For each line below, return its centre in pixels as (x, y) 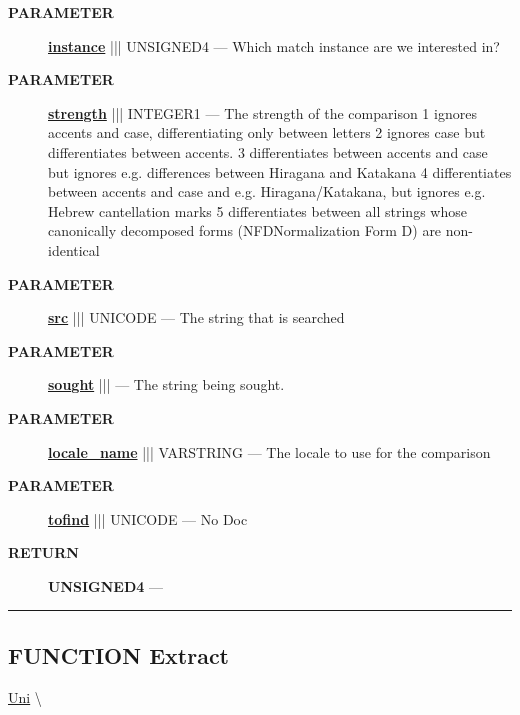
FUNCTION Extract (119, 654)
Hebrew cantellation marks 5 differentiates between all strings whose (257, 210)
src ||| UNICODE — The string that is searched (196, 317)
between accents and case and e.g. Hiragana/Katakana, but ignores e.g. (267, 191)
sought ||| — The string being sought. (166, 384)
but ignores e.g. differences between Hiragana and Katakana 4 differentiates (280, 171)
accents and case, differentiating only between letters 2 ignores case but (267, 132)
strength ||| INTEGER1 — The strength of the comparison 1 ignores (262, 112)
